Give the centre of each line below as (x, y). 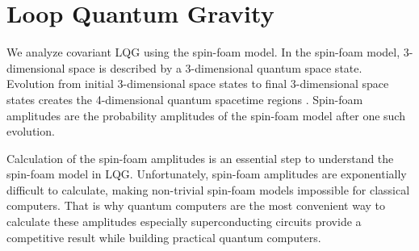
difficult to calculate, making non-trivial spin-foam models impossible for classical (208, 189)
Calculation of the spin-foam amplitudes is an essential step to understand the (200, 158)
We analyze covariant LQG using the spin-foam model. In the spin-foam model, (203, 52)
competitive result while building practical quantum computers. (164, 237)
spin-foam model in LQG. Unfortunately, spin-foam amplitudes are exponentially (207, 174)
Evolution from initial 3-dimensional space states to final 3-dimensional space (198, 84)
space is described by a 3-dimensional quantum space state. (216, 67)
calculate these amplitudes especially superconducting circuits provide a (184, 222)
